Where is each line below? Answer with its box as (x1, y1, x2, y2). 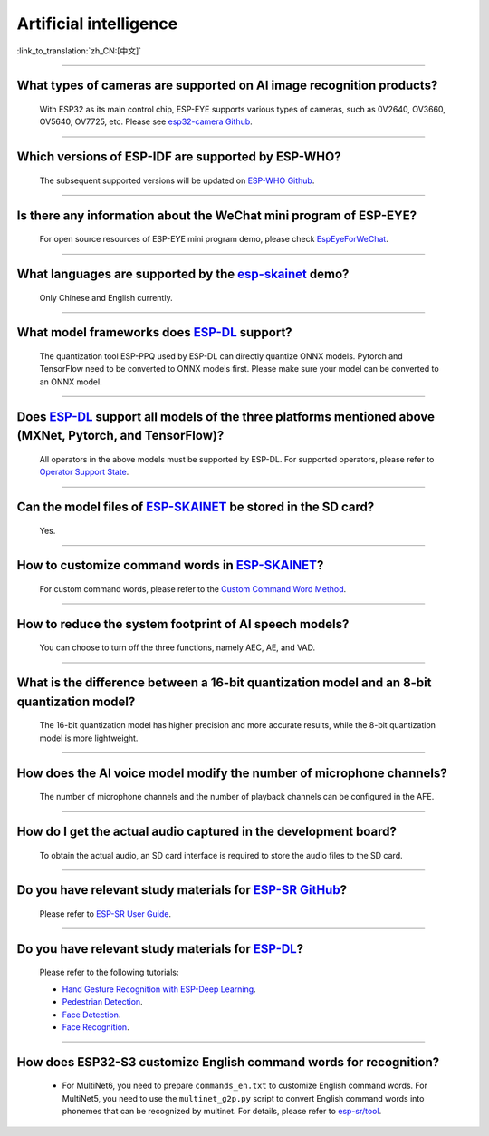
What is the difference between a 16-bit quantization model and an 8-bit (16, 675, 432, 691)
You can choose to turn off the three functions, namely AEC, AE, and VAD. (39, 642, 316, 653)
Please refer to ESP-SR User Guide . (39, 908, 172, 919)
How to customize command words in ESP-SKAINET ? (16, 558, 324, 573)
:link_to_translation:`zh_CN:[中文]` (16, 45, 142, 56)
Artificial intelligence (16, 14, 178, 34)
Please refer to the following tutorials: (39, 966, 179, 978)
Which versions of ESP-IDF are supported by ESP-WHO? (16, 150, 341, 165)
